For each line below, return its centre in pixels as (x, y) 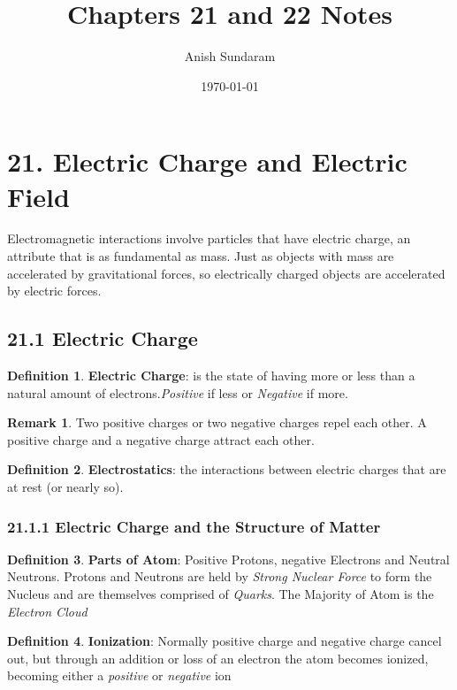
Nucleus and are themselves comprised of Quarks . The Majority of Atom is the (221, 593)
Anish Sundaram (230, 56)
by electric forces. (54, 291)
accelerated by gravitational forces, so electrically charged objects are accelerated (226, 273)
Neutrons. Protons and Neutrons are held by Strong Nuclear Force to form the (220, 576)
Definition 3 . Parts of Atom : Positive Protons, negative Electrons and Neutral (228, 559)
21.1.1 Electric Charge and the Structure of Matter (194, 526)
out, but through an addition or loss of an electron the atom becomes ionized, (218, 658)
